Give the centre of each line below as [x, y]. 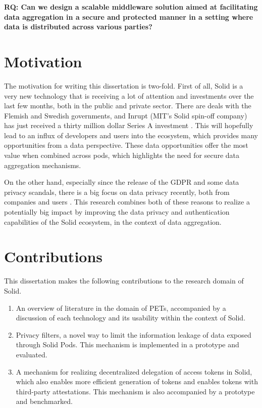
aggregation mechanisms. [43, 165]
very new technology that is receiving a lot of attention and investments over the [129, 95]
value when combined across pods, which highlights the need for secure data [122, 155]
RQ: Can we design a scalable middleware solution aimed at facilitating [131, 7]
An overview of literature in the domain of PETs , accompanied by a [121, 308]
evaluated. [32, 354]
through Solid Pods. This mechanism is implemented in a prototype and [127, 344]
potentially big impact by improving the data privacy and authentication [117, 212]
